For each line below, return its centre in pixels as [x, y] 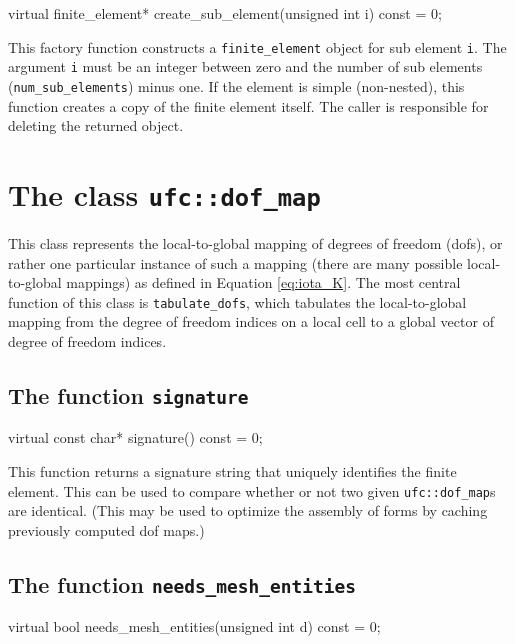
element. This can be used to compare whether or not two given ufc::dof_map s [252, 490]
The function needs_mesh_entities [182, 583]
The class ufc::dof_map [164, 193]
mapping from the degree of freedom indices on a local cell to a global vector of [251, 321]
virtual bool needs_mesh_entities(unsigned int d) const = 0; [194, 626]
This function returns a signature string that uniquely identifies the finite [232, 471]
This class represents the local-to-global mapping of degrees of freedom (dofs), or [255, 243]
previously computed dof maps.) [106, 529]
